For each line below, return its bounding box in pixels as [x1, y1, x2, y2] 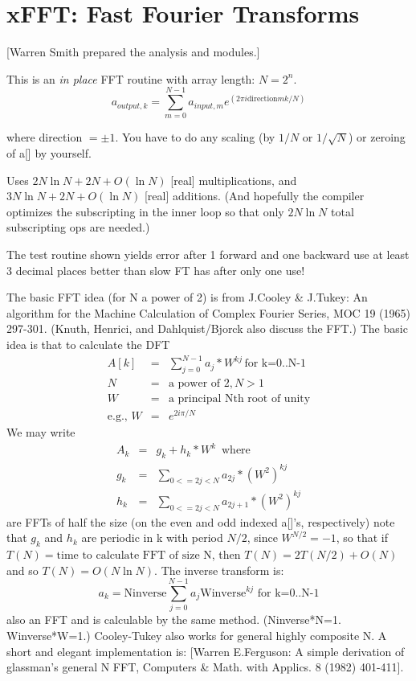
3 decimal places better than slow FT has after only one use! [6, 261, 305, 278]
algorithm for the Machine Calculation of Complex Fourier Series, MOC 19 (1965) [6, 304, 410, 321]
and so [6, 561, 39, 578]
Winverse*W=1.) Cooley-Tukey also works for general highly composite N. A [6, 626, 387, 643]
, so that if [336, 529, 389, 546]
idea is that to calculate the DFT [6, 335, 170, 352]
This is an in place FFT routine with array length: [6, 70, 255, 87]
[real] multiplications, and [170, 171, 297, 188]
